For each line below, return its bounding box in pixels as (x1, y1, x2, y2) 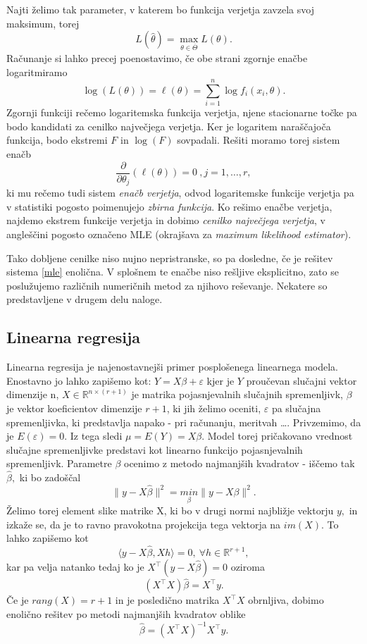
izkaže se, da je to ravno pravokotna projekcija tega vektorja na (6, 516, 281, 531)
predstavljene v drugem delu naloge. (6, 292, 163, 306)
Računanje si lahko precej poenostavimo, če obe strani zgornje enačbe (6, 50, 308, 65)
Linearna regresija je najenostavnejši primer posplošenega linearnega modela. (6, 359, 339, 374)
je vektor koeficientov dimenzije (6, 400, 142, 415)
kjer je (206, 373, 235, 388)
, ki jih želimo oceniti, (166, 400, 261, 415)
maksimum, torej (6, 16, 80, 30)
